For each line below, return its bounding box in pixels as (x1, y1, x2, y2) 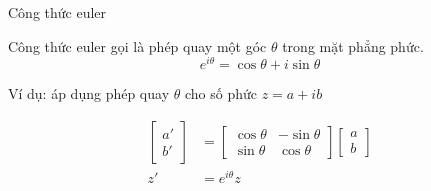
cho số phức (184, 83, 257, 104)
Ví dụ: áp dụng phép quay (8, 83, 170, 104)
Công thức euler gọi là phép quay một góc (8, 35, 267, 56)
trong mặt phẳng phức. (282, 35, 424, 56)
